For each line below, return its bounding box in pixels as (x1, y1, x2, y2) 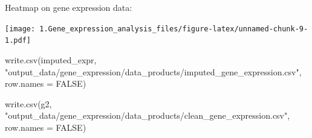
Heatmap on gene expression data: (5, 1, 132, 13)
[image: (5, 24, 36, 33)
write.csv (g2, (5, 97, 52, 110)
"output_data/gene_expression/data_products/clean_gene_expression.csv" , (5, 109, 290, 122)
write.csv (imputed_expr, (5, 53, 97, 66)
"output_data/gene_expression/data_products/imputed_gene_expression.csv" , (5, 65, 302, 78)
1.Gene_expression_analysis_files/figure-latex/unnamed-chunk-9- (39, 24, 308, 33)
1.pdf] (5, 36, 31, 45)
